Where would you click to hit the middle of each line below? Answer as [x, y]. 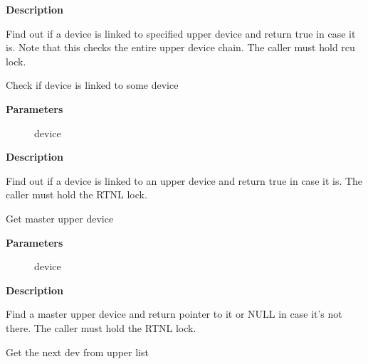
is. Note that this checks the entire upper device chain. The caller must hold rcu [180, 47]
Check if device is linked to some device [92, 85]
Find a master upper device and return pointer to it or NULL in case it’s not [174, 314]
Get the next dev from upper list [77, 352]
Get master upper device [60, 218]
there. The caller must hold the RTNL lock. [101, 327]
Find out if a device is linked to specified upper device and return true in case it [181, 33]
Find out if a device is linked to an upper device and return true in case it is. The [184, 180]
